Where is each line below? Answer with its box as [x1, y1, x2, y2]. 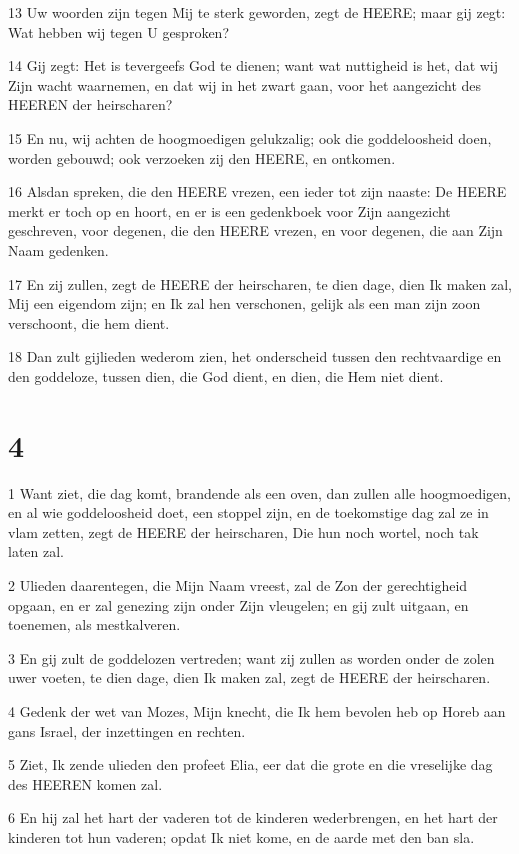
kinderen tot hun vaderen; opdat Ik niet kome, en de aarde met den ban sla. [8, 826, 475, 847]
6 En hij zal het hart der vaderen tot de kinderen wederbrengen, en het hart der [8, 807, 498, 828]
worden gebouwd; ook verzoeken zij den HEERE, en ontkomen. [8, 147, 396, 168]
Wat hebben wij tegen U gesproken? [8, 21, 230, 42]
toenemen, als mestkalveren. [8, 614, 181, 635]
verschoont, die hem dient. [8, 312, 170, 333]
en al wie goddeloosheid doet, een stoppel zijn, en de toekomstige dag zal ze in [8, 502, 489, 523]
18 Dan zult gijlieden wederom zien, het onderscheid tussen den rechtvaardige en [8, 346, 502, 367]
